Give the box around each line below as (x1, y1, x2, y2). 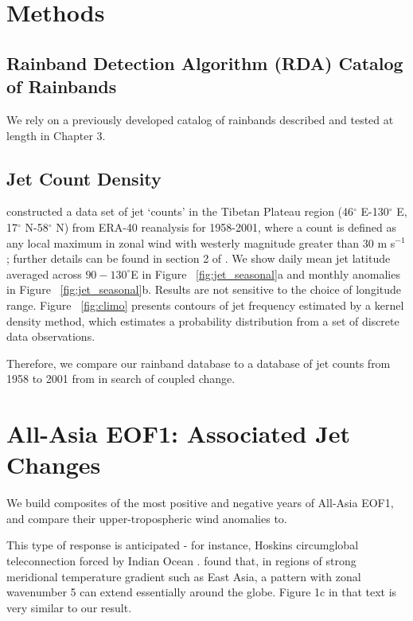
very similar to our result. (6, 599, 132, 615)
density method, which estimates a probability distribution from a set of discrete (6, 312, 399, 329)
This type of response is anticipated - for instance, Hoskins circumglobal (6, 537, 359, 553)
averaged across (6, 265, 82, 282)
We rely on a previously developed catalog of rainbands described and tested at (6, 111, 394, 127)
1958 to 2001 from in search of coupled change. (6, 370, 236, 387)
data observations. (6, 328, 95, 345)
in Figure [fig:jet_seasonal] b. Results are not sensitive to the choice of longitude (6, 281, 401, 298)
